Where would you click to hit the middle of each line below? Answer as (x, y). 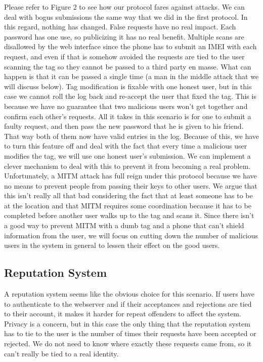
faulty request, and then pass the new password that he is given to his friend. (124, 126)
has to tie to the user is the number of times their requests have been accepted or (130, 333)
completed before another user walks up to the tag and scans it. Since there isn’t (129, 215)
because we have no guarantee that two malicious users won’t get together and (126, 106)
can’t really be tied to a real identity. (61, 353)
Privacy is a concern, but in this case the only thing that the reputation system (127, 323)
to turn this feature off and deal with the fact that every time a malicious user (126, 146)
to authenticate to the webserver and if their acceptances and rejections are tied (128, 303)
